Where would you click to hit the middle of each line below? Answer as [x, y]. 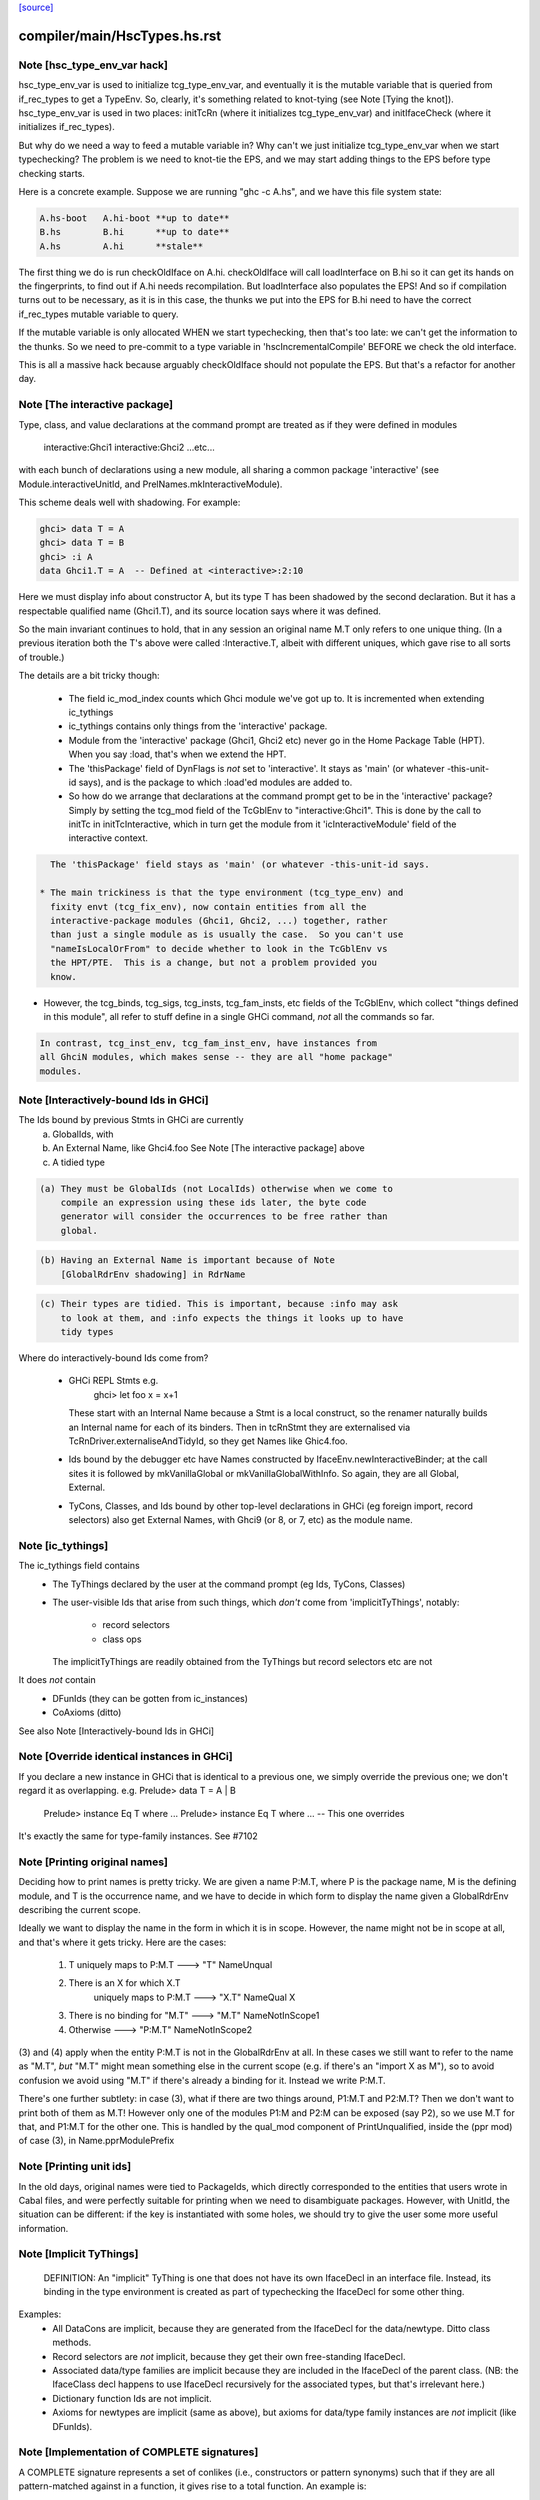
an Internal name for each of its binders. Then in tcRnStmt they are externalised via [239, 1427]
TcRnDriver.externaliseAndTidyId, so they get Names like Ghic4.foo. [208, 1441]
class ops [122, 1639]
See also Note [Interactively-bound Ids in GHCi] [116, 1731]
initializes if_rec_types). [66, 127]
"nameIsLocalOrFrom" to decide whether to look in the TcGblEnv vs [219, 948]
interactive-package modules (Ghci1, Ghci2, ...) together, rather [219, 921]
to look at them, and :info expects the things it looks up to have [232, 1318]
